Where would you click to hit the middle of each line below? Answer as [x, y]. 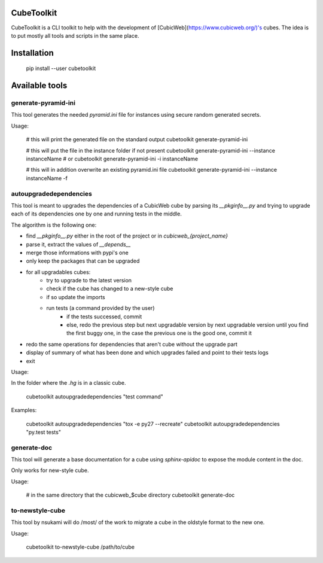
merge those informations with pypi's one [77, 252]
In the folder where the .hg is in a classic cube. [68, 383]
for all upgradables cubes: [58, 272]
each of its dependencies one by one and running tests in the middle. [96, 214]
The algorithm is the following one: [54, 225]
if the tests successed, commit [104, 317]
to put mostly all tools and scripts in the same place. [75, 35]
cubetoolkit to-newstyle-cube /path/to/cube [80, 547]
